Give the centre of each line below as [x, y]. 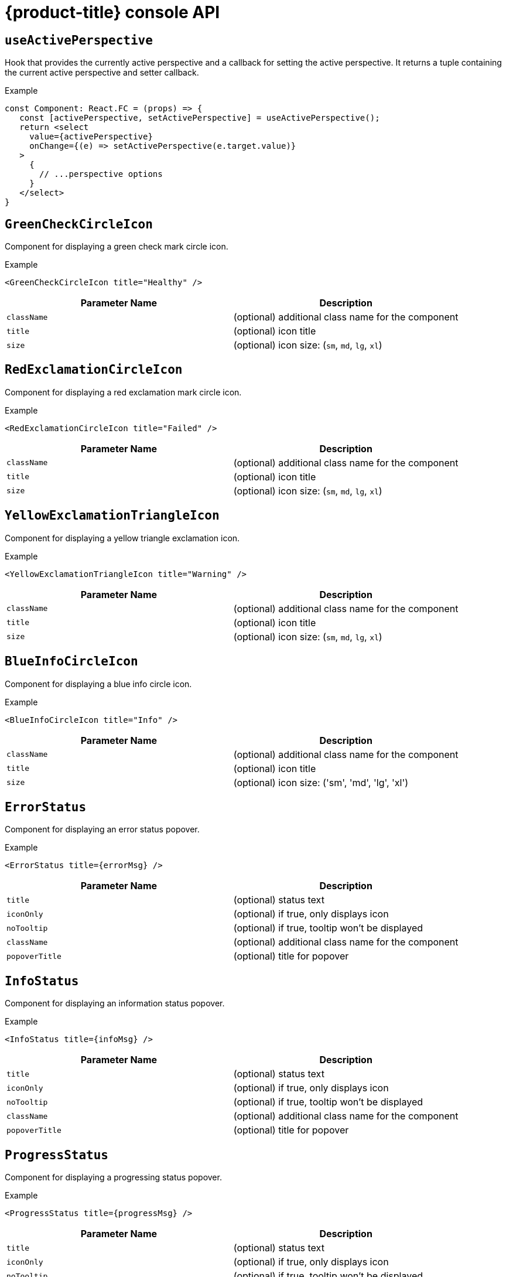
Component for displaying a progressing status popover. [113, 1177]
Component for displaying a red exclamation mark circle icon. [123, 392]
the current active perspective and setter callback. [102, 73]
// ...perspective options [101, 174]
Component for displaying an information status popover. [115, 1003]
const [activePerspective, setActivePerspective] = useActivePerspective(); [200, 118]
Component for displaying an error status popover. [102, 829]
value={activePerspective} [91, 137]
